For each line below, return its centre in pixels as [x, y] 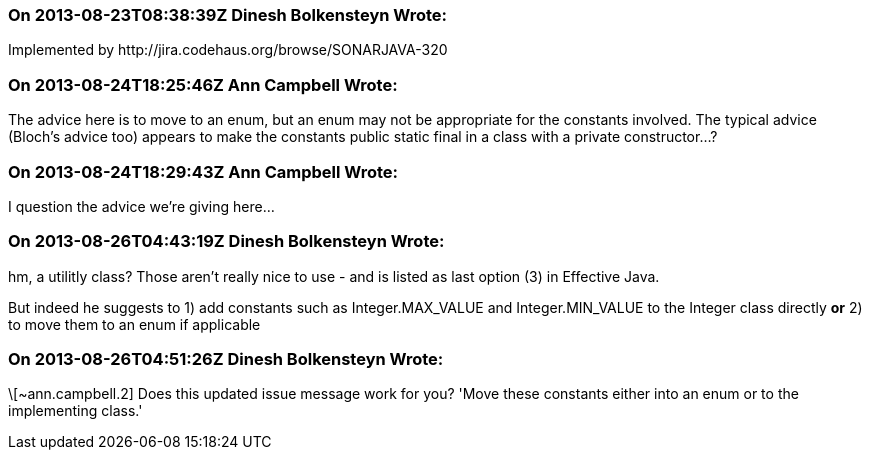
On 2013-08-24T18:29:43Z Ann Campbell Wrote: [203, 171]
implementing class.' [75, 411]
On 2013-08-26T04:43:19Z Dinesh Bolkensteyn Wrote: [226, 241]
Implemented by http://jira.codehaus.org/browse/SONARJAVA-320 [228, 50]
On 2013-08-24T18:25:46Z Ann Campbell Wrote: [203, 84]
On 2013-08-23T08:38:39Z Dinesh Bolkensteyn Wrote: [228, 15]
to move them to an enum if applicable [134, 324]
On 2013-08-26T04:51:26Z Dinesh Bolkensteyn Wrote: [226, 359]
